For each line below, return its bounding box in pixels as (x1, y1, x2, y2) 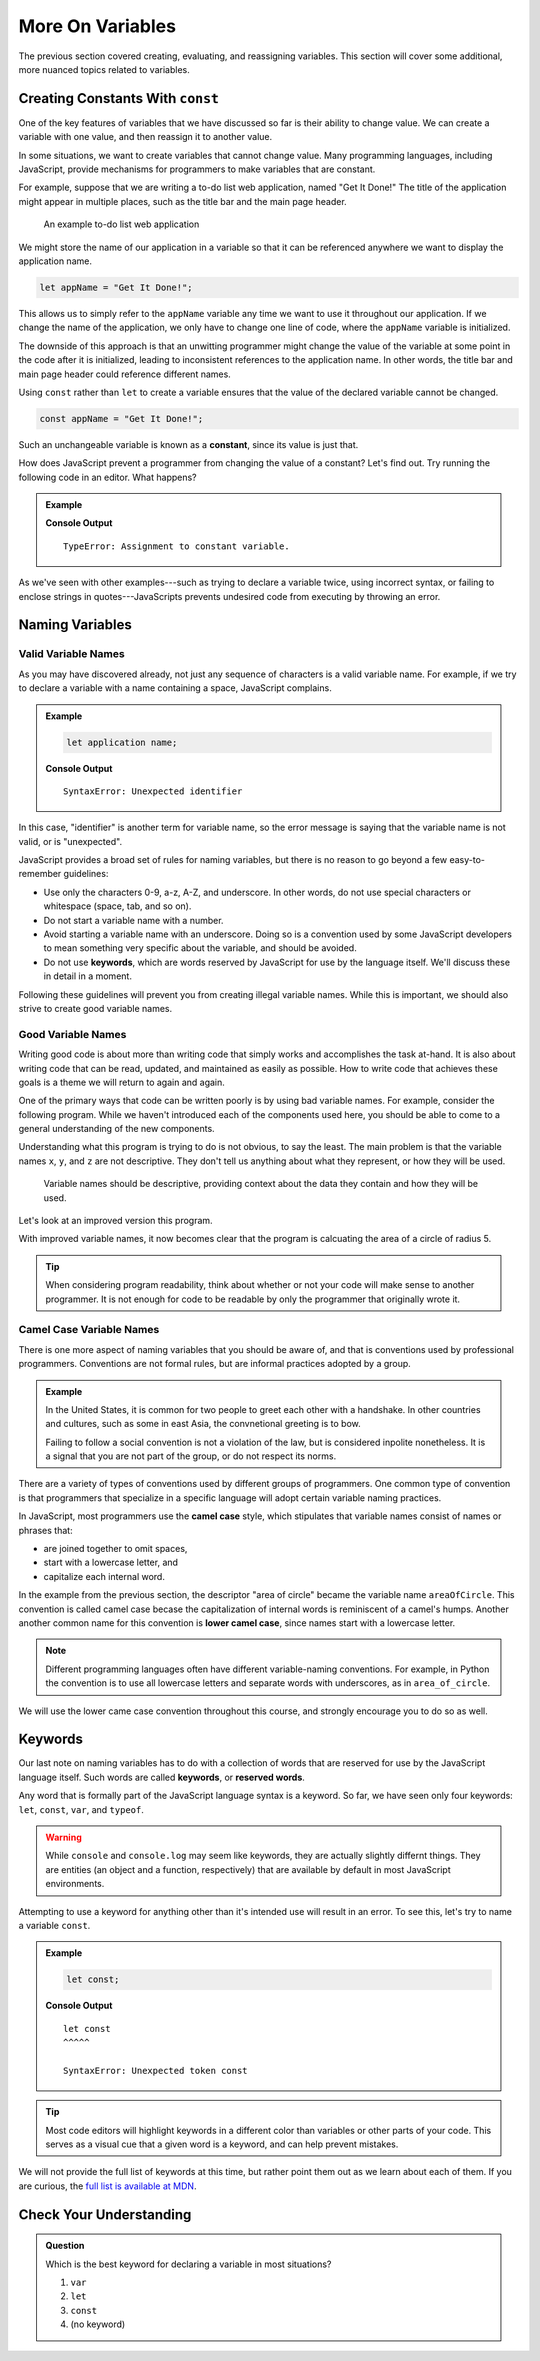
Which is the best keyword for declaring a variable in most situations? (45, 2258, 332, 2270)
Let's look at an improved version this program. (18, 1215, 214, 1227)
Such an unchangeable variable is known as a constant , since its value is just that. (18, 438, 359, 450)
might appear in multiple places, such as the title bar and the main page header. (18, 195, 347, 207)
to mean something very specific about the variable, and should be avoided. (43, 942, 357, 954)
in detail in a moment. (43, 970, 132, 982)
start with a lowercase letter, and (43, 1556, 179, 1569)
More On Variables (18, 15, 177, 37)
